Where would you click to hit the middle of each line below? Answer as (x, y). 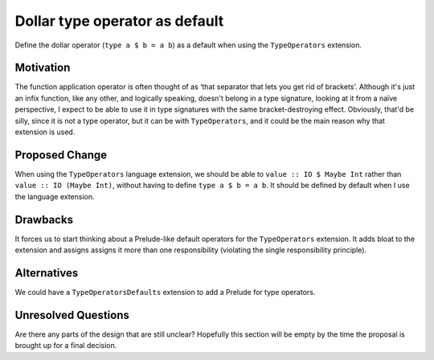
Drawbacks (44, 220)
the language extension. (55, 196)
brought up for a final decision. (66, 346)
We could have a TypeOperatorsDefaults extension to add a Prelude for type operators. (165, 292)
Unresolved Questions (72, 315)
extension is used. (45, 132)
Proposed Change (61, 155)
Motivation (43, 68)
